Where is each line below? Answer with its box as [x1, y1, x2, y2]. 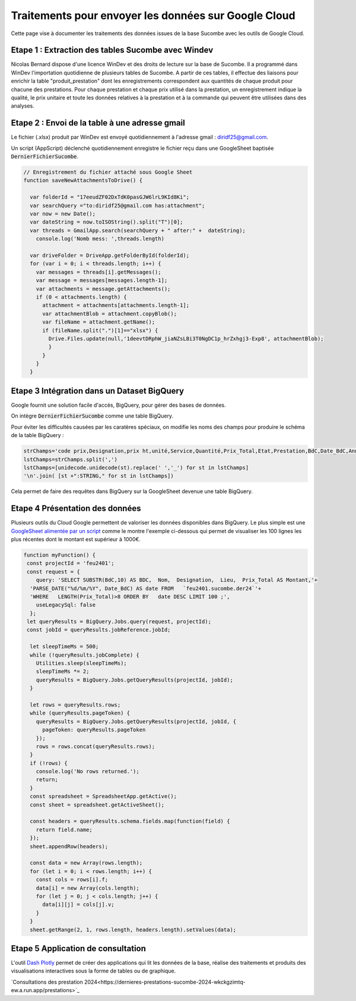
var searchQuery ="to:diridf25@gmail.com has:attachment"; [30, 202, 205, 209]
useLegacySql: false [36, 601, 96, 608]
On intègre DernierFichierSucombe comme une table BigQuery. [11, 412, 174, 419]
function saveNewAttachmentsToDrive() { [23, 177, 142, 184]
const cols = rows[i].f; [36, 876, 109, 883]
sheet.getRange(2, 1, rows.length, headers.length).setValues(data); [30, 926, 237, 933]
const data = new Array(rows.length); [30, 859, 142, 867]
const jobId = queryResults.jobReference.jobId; [27, 626, 171, 633]
